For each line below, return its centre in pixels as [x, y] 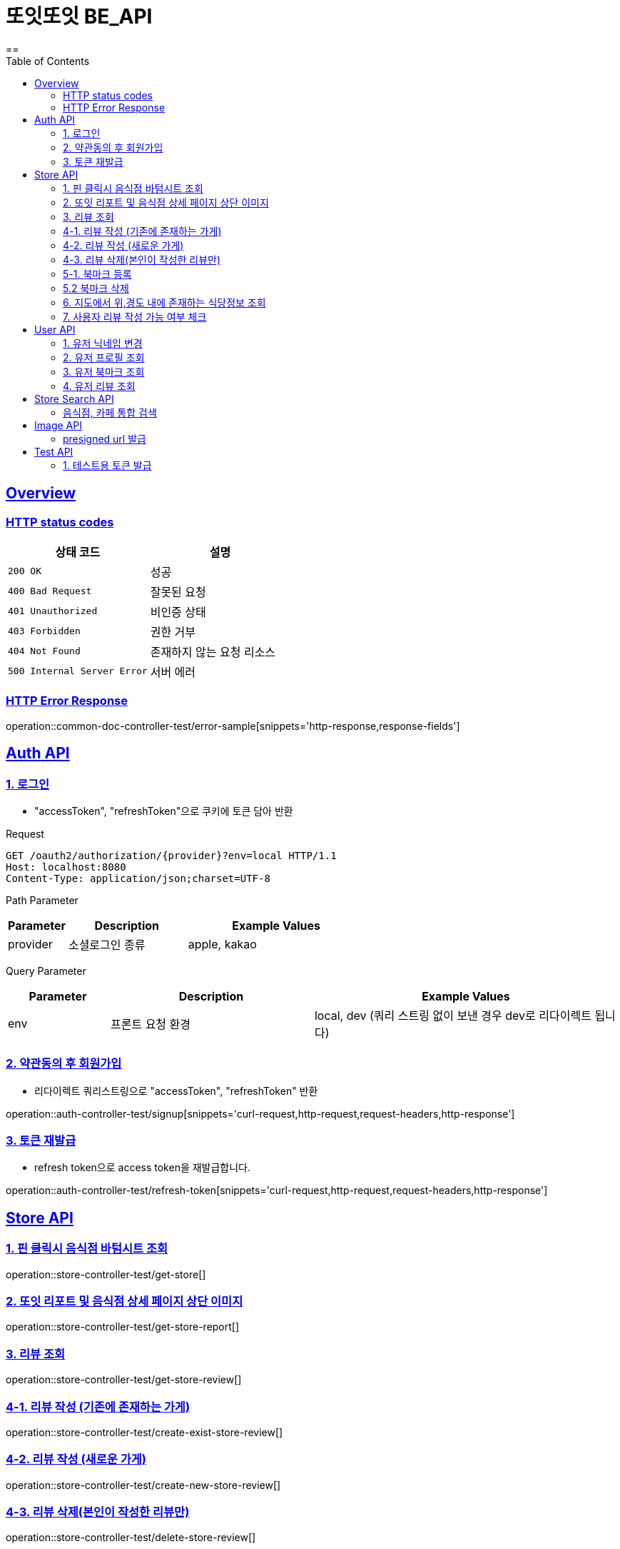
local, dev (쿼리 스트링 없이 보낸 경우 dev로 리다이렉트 [453, 1015]
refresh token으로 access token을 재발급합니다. [143, 1168]
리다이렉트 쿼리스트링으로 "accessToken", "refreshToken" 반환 [176, 1091]
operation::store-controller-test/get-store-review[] [124, 1380]
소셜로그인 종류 [107, 944]
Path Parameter [42, 900]
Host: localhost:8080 [66, 867]
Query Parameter [46, 971]
